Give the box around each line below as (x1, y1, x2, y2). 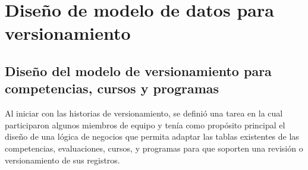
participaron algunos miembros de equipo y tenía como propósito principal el (5, 118, 285, 131)
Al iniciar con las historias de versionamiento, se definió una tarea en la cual (5, 107, 283, 119)
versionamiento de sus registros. (5, 153, 120, 166)
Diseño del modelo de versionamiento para (5, 61, 272, 80)
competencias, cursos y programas (5, 79, 219, 97)
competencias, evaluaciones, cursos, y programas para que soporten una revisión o (5, 141, 303, 154)
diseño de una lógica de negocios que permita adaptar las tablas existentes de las (5, 130, 299, 143)
